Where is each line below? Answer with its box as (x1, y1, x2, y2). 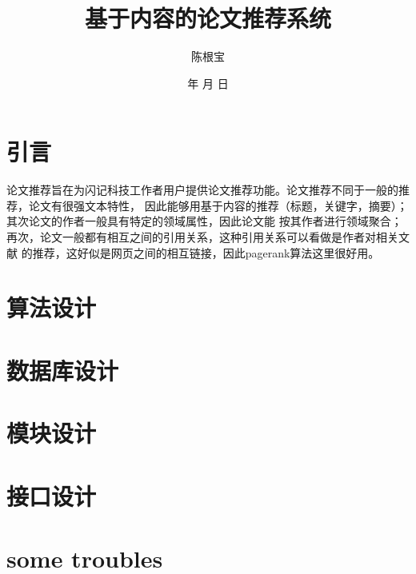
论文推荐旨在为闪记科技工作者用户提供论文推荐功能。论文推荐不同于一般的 (6, 181, 398, 198)
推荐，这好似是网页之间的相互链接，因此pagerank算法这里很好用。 (32, 244, 380, 261)
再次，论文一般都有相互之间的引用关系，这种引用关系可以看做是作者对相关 (6, 229, 398, 245)
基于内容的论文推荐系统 (84, 2, 331, 34)
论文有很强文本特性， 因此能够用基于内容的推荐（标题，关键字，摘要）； (28, 197, 408, 213)
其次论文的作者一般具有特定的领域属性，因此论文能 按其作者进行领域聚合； (6, 213, 402, 229)
